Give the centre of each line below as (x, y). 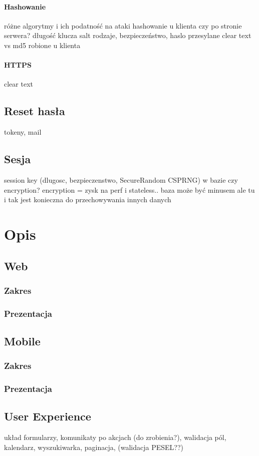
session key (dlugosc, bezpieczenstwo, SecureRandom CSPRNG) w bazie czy (121, 179)
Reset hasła (35, 111)
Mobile (22, 341)
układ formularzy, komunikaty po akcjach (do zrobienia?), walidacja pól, (115, 437)
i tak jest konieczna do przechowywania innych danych (88, 199)
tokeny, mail (23, 132)
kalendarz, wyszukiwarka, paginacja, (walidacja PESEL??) (94, 447)
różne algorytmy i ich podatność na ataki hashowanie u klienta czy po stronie (123, 25)
